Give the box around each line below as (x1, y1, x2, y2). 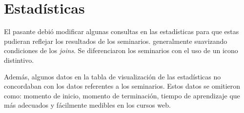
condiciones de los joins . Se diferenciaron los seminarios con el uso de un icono (4, 45, 238, 56)
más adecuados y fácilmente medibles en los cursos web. (4, 100, 171, 110)
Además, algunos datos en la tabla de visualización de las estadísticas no (4, 71, 221, 81)
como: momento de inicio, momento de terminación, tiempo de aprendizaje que (4, 90, 240, 100)
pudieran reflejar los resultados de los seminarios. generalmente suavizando (4, 36, 227, 46)
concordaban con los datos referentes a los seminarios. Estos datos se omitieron (4, 81, 241, 91)
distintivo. (4, 55, 34, 65)
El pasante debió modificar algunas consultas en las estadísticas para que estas (4, 26, 239, 37)
